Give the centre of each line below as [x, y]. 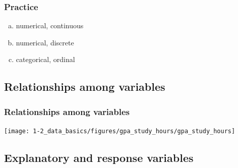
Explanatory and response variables [99, 158]
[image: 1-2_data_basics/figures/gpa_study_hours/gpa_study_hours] [120, 131]
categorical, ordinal [45, 59]
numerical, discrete [45, 42]
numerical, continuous [50, 25]
